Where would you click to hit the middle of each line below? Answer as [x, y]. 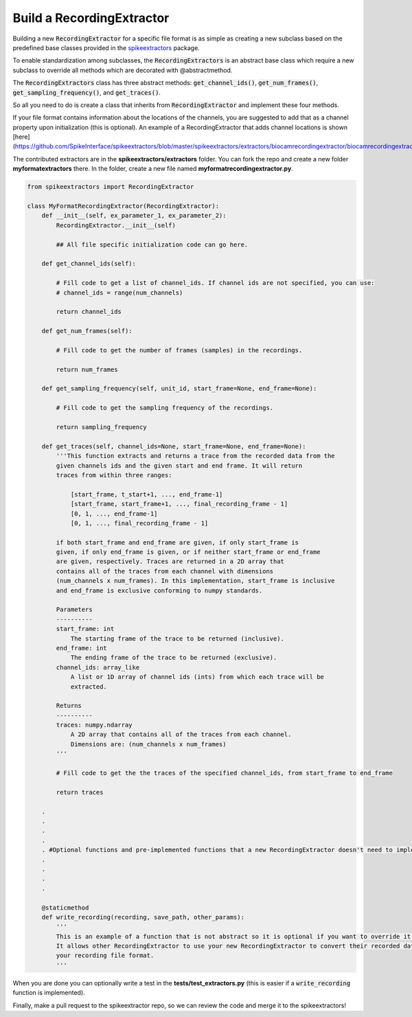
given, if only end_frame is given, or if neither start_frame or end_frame [188, 552]
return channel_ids [89, 312]
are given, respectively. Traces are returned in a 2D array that [170, 562]
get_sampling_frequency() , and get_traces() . [87, 92]
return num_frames [87, 369]
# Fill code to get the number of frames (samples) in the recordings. [179, 350]
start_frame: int [85, 629]
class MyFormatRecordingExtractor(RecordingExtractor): [123, 206]
